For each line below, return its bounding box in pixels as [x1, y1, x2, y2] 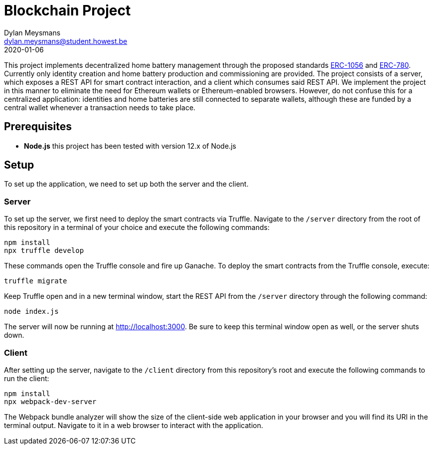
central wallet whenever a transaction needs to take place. [4, 103, 196, 112]
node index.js [4, 307, 59, 316]
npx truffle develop [4, 246, 84, 255]
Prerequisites [4, 120, 72, 133]
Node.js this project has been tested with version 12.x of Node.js [24, 141, 236, 150]
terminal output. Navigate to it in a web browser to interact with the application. [4, 421, 263, 430]
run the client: [4, 374, 49, 383]
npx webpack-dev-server [4, 397, 97, 406]
